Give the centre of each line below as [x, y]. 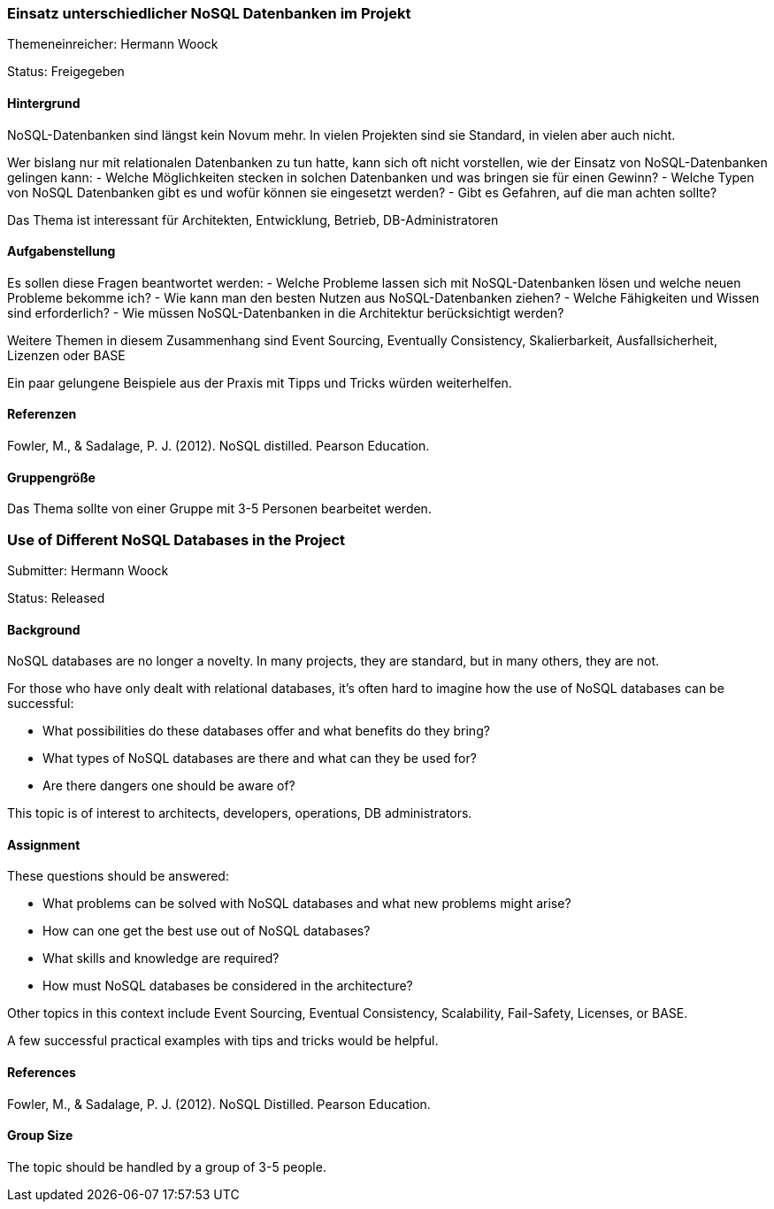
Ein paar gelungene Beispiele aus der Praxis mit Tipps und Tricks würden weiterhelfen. [260, 382]
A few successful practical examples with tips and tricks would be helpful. [223, 1041]
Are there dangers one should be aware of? [169, 786]
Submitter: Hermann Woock [88, 570]
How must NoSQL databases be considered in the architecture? [228, 986]
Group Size [40, 1136]
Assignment [44, 844]
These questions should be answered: [118, 876]
